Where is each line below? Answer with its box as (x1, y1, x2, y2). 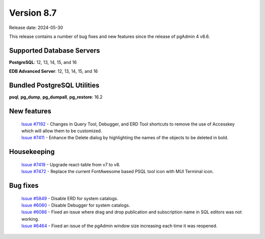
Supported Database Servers (9, 46, 100, 55)
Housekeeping (9, 148, 55, 156)
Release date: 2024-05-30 (9, 25, 63, 30)
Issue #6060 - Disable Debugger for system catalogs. (21, 202, 130, 208)
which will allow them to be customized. (21, 128, 103, 134)
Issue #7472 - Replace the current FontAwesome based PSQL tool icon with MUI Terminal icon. (21, 169, 214, 175)
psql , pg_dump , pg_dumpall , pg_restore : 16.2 (9, 94, 103, 100)
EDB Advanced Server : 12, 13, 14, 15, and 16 (9, 68, 98, 74)
